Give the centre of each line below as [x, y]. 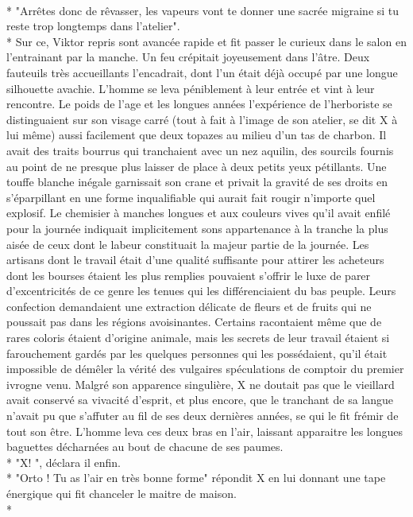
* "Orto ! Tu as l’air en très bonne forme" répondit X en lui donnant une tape [196, 478]
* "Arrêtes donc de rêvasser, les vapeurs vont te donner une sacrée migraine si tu [203, 10]
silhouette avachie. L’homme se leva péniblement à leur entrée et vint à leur [191, 88]
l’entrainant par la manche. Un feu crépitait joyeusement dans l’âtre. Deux [188, 57]
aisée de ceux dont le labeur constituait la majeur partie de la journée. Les [188, 244]
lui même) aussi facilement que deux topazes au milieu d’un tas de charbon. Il [197, 135]
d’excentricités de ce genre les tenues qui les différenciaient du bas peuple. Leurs [201, 291]
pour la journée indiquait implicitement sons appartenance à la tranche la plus [197, 228]
